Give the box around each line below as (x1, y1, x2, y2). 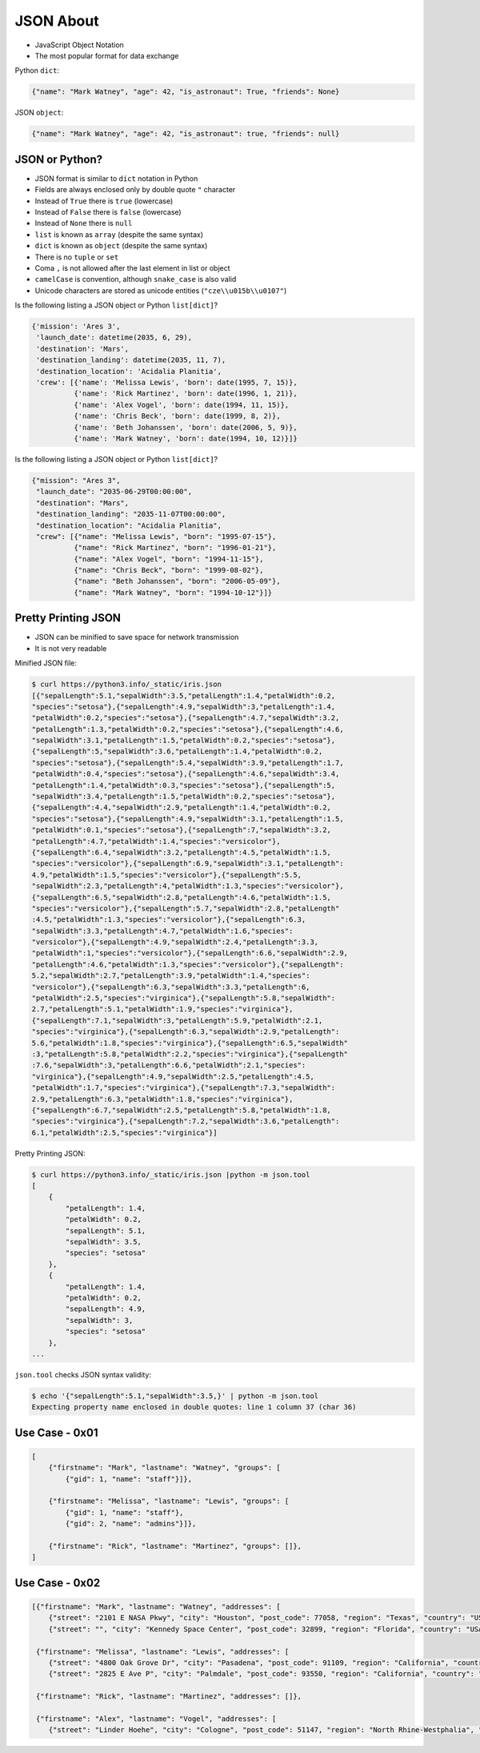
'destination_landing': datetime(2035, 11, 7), (36, 356, 226, 364)
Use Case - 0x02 (14, 1576, 101, 1590)
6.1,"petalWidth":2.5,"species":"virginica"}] (31, 1128, 218, 1137)
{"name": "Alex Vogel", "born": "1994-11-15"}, (73, 554, 264, 564)
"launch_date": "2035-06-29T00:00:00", (36, 487, 192, 497)
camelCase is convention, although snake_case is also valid (34, 275, 237, 284)
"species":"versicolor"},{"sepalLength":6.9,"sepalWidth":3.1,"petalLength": (31, 859, 344, 868)
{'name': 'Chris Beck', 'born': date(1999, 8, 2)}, (73, 412, 281, 420)
